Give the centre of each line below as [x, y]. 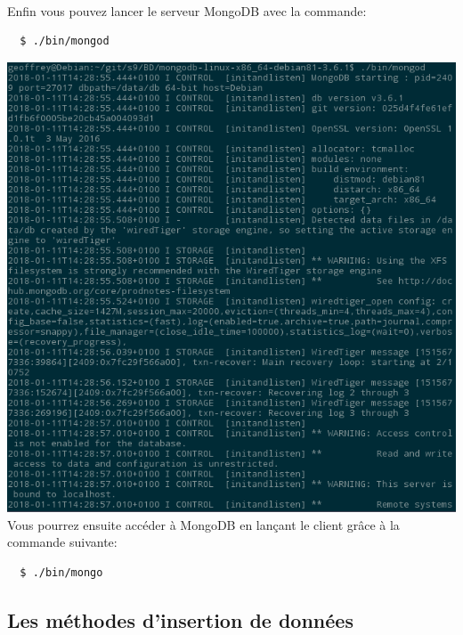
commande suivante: [62, 542]
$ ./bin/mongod [65, 41]
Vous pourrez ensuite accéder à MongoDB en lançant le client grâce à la [203, 524]
